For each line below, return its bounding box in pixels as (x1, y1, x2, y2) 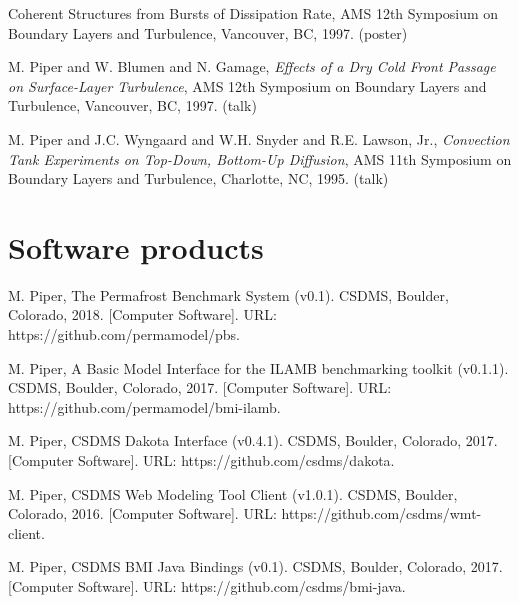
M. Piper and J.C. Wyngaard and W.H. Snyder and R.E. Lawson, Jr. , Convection (8, 128, 510, 149)
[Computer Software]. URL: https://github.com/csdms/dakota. (8, 450, 395, 471)
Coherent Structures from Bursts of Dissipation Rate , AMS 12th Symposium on (8, 3, 499, 23)
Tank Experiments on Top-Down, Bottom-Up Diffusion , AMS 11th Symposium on (8, 148, 512, 169)
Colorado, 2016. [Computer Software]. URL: (8, 503, 277, 524)
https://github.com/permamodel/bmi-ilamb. (8, 396, 281, 417)
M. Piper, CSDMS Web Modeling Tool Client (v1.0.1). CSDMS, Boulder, (8, 483, 458, 504)
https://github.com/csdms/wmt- (281, 503, 482, 524)
